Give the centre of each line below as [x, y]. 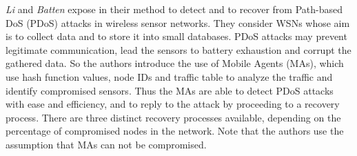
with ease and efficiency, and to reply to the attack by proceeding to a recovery [173, 104]
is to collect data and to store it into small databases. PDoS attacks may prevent [176, 36]
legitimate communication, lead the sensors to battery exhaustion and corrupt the [178, 49]
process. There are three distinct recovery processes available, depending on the [173, 117]
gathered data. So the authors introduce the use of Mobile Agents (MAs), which [175, 63]
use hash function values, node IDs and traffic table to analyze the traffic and [169, 76]
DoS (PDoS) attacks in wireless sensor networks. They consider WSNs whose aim [178, 22]
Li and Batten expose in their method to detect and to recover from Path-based [174, 9]
